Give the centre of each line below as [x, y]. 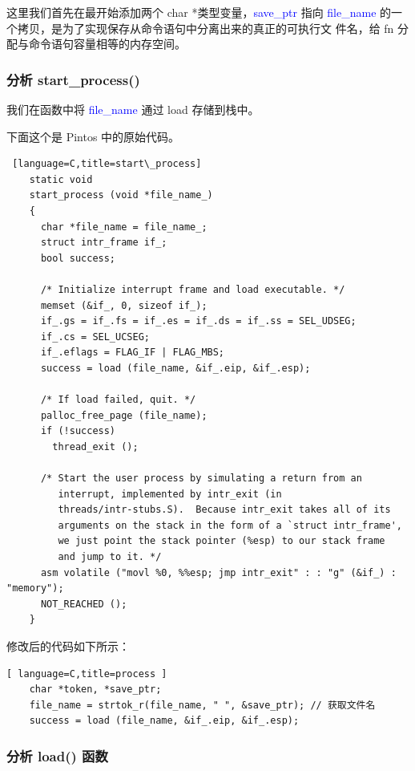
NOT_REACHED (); [84, 604]
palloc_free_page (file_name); [124, 415]
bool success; [78, 258]
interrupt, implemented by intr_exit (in [170, 494]
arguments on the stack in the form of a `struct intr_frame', [230, 525]
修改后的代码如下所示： [68, 646]
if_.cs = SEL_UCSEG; [95, 337]
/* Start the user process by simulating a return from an [201, 479]
